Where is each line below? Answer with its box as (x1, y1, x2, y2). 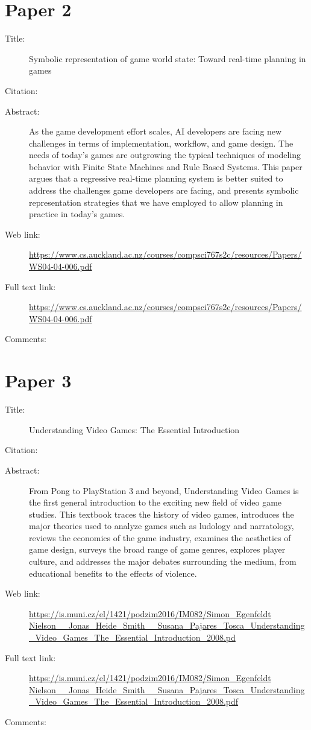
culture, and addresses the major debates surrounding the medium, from (29, 555, 297, 568)
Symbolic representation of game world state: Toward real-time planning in (29, 52, 306, 65)
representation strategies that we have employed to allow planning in (29, 195, 283, 208)
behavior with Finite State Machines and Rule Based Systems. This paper (29, 160, 303, 173)
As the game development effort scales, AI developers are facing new (29, 125, 282, 138)
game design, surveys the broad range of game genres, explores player (29, 543, 286, 556)
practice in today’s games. (29, 208, 125, 220)
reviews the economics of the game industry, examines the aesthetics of (29, 531, 291, 544)
